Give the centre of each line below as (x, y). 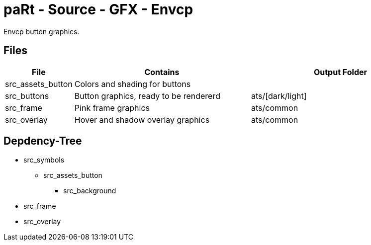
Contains (162, 72)
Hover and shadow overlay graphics (142, 120)
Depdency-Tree (43, 141)
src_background (90, 191)
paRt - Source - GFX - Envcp (98, 9)
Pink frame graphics (112, 108)
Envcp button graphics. (42, 31)
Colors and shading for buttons (133, 84)
